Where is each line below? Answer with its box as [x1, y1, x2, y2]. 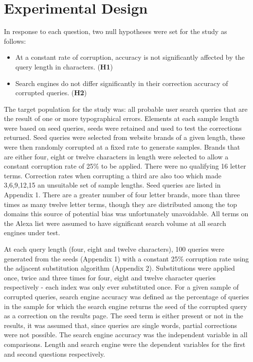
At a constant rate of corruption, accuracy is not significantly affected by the [15, 52, 245, 62]
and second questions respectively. [4, 348, 106, 359]
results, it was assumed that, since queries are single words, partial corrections [4, 320, 237, 330]
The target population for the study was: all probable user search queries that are [4, 103, 248, 114]
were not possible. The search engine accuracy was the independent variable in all [4, 329, 248, 340]
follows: [4, 35, 26, 46]
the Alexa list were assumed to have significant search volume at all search [4, 218, 226, 228]
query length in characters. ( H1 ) [15, 61, 113, 71]
